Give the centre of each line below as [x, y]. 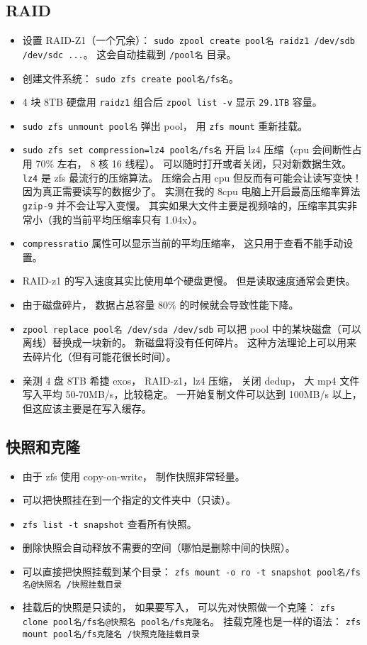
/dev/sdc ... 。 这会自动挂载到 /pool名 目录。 [129, 54]
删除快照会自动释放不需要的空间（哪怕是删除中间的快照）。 [159, 547]
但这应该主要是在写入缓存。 [87, 408]
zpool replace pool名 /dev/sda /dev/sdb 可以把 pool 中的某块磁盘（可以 [192, 328]
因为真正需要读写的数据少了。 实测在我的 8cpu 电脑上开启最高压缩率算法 [191, 191]
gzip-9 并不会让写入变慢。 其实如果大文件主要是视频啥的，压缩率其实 [185, 205]
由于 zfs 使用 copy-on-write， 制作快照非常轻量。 [134, 476]
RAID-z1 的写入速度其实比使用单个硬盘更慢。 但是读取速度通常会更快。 [189, 281]
